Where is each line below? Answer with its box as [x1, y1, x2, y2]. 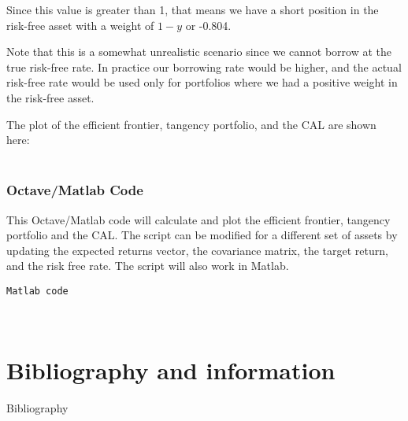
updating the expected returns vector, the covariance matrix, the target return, [6, 242, 388, 258]
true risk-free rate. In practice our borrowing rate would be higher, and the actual [6, 58, 402, 75]
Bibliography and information [6, 354, 336, 386]
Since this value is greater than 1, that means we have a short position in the [6, 2, 379, 17]
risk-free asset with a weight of [6, 17, 154, 33]
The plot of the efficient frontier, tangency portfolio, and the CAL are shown [6, 116, 376, 132]
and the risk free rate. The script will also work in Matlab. [6, 257, 289, 274]
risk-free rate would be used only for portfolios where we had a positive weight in [6, 74, 398, 90]
